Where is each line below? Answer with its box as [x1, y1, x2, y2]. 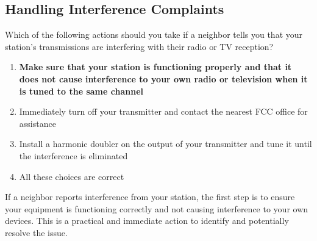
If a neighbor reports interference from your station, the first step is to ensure [5, 190, 295, 203]
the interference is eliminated [19, 149, 128, 162]
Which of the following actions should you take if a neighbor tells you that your [5, 28, 303, 41]
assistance [19, 117, 56, 129]
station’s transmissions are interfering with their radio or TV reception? [5, 40, 274, 52]
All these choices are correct [19, 170, 124, 182]
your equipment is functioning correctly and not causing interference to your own [5, 202, 308, 215]
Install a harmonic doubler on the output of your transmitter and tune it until [19, 137, 312, 150]
